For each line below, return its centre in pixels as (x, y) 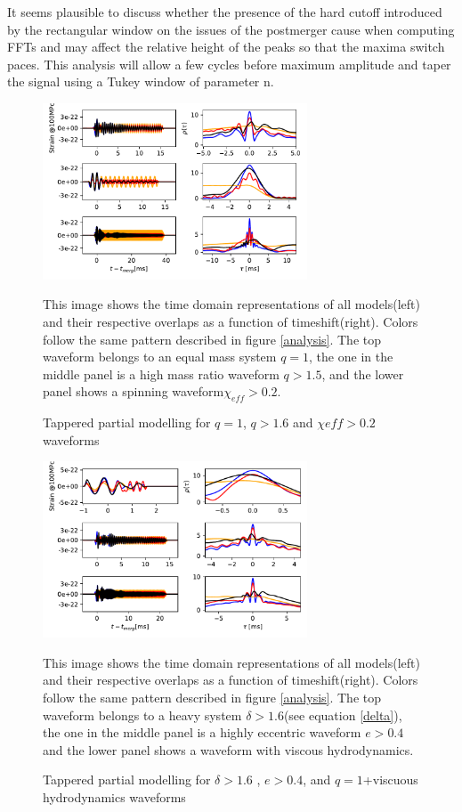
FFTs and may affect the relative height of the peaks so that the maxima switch (226, 47)
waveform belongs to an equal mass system (160, 357)
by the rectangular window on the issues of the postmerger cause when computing (231, 29)
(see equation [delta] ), (343, 715)
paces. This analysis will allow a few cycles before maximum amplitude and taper (229, 64)
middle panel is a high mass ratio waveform (161, 374)
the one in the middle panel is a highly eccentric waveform (202, 732)
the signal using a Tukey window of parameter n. (141, 81)
